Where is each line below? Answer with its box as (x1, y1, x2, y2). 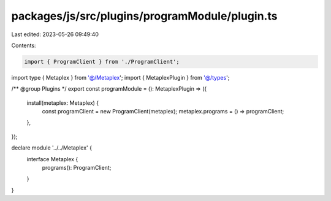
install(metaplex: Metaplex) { (26, 99, 99, 107)
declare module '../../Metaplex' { (11, 144, 92, 151)
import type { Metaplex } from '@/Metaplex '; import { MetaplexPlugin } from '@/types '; (11, 74, 230, 81)
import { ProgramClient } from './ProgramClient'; (24, 58, 180, 65)
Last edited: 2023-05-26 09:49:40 (11, 31, 99, 38)
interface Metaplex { (26, 155, 78, 162)
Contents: (11, 42, 36, 49)
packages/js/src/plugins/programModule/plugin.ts (11, 9, 278, 23)
